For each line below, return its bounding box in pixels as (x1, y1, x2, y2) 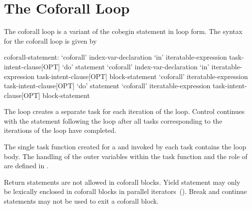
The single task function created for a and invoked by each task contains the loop (4, 142, 246, 152)
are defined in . (4, 161, 49, 171)
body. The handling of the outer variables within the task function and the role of (4, 151, 248, 161)
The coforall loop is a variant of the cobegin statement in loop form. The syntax (4, 26, 243, 36)
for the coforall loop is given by (4, 35, 97, 46)
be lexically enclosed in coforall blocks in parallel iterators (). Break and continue (4, 186, 247, 196)
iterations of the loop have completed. (4, 125, 117, 135)
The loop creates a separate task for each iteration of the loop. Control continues (4, 106, 245, 116)
